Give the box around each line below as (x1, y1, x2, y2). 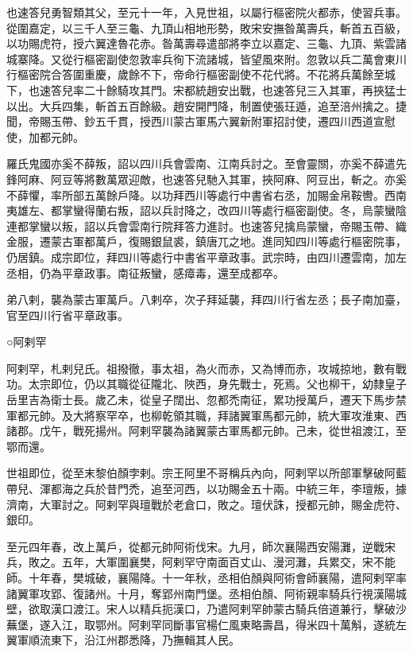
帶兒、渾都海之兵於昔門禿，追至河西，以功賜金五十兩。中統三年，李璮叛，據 (6, 480, 407, 497)
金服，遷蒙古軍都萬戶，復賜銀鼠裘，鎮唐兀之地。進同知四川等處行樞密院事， (6, 233, 407, 250)
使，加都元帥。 (6, 128, 84, 145)
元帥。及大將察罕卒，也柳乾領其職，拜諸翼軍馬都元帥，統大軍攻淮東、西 (28, 406, 407, 423)
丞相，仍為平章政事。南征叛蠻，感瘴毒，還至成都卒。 (6, 264, 284, 281)
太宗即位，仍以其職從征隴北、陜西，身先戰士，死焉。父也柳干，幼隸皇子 (28, 375, 407, 392)
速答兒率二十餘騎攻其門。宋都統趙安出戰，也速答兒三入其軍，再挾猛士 (39, 81, 407, 98)
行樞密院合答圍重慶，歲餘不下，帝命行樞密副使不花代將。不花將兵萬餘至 (6, 66, 384, 83)
